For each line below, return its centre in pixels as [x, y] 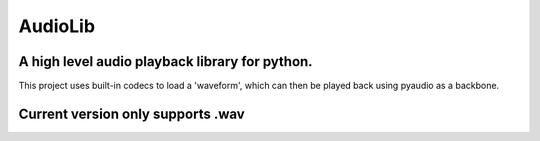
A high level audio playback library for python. [166, 61]
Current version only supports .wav [131, 113]
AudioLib [56, 26]
